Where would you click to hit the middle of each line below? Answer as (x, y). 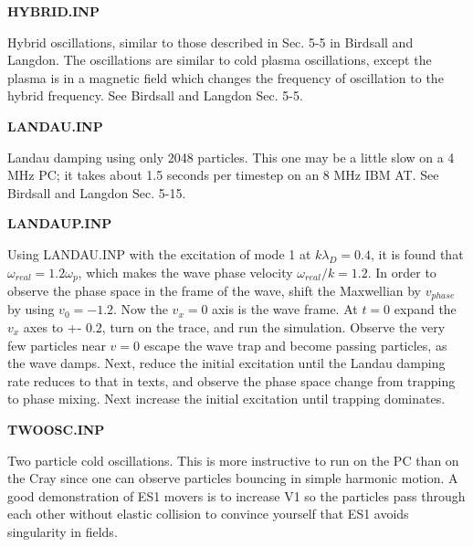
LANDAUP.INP (60, 223)
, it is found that (417, 253)
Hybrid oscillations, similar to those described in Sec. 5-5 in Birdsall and (210, 42)
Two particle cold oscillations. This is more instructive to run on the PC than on (233, 460)
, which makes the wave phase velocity (185, 272)
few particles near (57, 345)
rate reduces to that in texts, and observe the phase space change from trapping (231, 380)
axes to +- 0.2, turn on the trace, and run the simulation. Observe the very (234, 327)
